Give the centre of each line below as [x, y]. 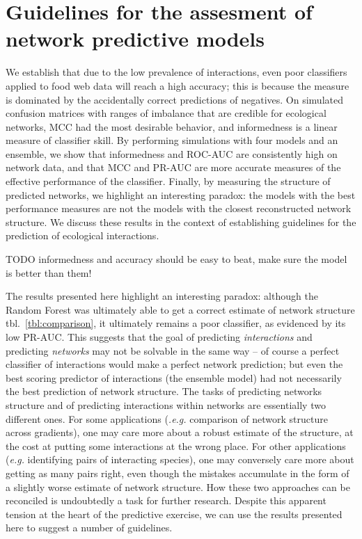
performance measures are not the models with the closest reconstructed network [179, 208]
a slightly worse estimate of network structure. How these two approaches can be [178, 486]
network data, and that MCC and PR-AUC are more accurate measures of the [173, 167]
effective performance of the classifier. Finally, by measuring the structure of [168, 181]
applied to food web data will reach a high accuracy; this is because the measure [178, 85]
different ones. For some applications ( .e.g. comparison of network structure [167, 418]
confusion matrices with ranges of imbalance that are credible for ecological [166, 113]
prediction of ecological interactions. [82, 235]
